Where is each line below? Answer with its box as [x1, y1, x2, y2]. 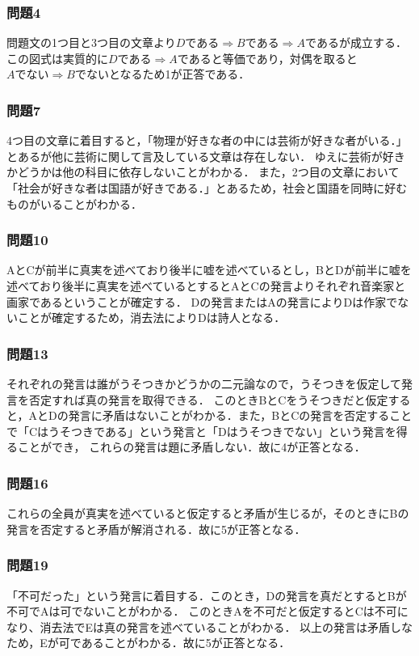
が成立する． [338, 34, 407, 51]
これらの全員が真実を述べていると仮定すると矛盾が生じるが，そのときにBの [6, 505, 409, 522]
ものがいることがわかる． [6, 195, 142, 212]
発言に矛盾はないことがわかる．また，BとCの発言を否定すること [68, 407, 413, 424]
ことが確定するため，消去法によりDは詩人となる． [17, 309, 286, 326]
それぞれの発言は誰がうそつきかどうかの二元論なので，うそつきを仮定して [6, 375, 402, 391]
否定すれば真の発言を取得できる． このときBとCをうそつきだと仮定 [28, 391, 388, 408]
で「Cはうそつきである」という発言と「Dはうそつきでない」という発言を [6, 422, 396, 439]
